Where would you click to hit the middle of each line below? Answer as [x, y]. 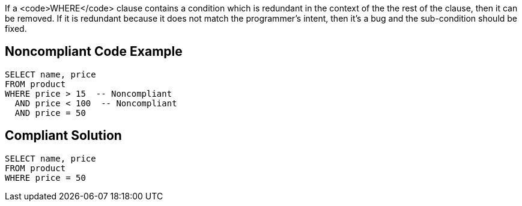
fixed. [16, 29]
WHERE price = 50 [45, 177]
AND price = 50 [50, 113]
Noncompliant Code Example [94, 52]
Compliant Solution [63, 136]
